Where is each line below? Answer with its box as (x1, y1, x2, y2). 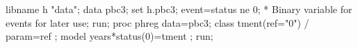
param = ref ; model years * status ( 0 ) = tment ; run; (6, 29, 213, 43)
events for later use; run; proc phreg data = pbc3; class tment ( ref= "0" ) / (6, 15, 309, 29)
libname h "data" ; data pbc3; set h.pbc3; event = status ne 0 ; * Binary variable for (6, 2, 352, 16)
